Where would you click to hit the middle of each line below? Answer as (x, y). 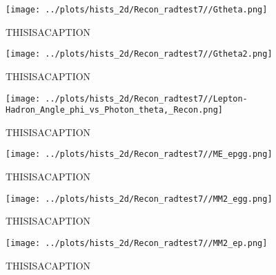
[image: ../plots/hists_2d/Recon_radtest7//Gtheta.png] (137, 10)
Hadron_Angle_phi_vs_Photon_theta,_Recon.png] (114, 110)
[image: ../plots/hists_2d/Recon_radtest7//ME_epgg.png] (139, 154)
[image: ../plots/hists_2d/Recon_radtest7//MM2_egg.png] (139, 199)
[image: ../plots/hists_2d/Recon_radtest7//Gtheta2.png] (139, 54)
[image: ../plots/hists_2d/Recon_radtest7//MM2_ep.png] (137, 243)
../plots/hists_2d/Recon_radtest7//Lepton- (146, 98)
